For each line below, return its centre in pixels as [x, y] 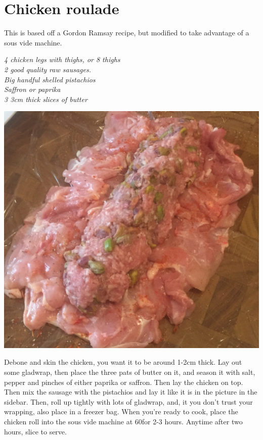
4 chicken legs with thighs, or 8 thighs [62, 59]
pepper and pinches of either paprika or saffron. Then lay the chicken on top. [124, 382]
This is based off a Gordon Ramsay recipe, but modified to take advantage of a [127, 33]
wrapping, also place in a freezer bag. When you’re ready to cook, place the [121, 411]
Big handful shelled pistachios [50, 79]
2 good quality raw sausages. [48, 69]
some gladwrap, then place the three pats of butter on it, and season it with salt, [130, 372]
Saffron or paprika [32, 89]
